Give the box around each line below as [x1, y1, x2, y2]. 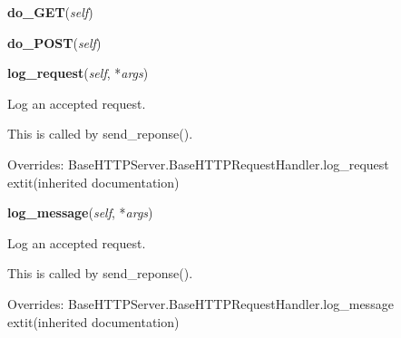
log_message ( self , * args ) [7, 203, 153, 222]
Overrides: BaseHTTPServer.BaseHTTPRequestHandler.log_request [7, 154, 389, 173]
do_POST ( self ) [7, 33, 102, 52]
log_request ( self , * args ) [7, 63, 149, 82]
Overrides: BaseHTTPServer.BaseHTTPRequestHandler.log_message [7, 294, 394, 313]
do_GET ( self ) [7, 3, 93, 21]
